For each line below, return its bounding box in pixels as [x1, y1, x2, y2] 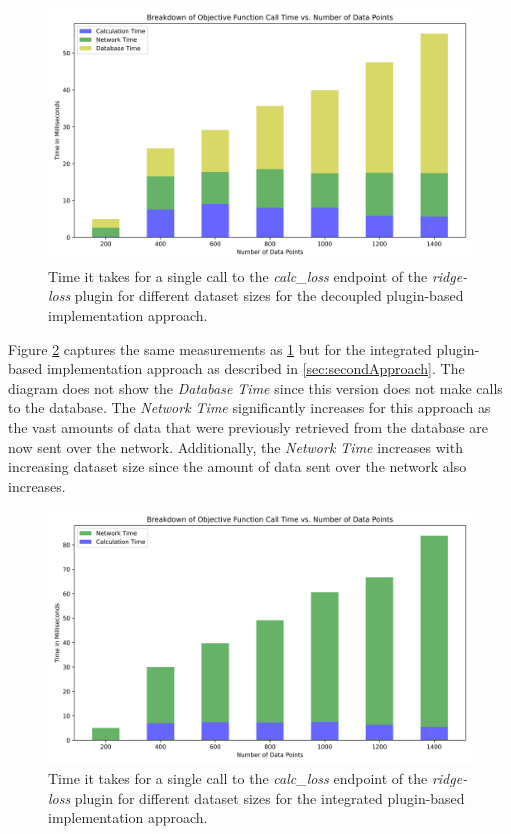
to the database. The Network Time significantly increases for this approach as [8, 397, 491, 418]
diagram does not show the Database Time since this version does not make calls [8, 377, 503, 398]
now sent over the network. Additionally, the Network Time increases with [8, 436, 463, 457]
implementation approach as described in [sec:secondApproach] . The [46, 358, 465, 379]
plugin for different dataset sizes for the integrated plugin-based [74, 787, 465, 808]
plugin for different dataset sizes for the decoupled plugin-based [74, 285, 464, 306]
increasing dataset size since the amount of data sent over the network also [8, 456, 467, 477]
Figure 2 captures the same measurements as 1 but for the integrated [8, 338, 432, 359]
